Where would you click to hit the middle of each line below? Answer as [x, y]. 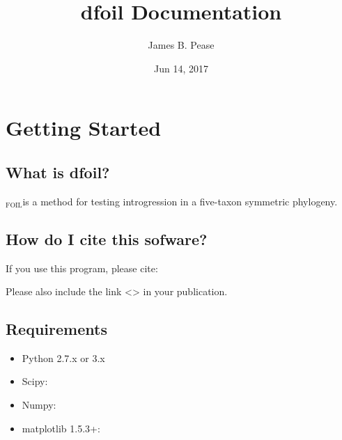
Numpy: [39, 405]
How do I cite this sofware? [107, 238]
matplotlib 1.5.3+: [61, 428]
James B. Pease [181, 45]
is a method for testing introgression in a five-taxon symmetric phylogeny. [180, 201]
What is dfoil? [58, 172]
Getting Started [84, 128]
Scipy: [35, 381]
